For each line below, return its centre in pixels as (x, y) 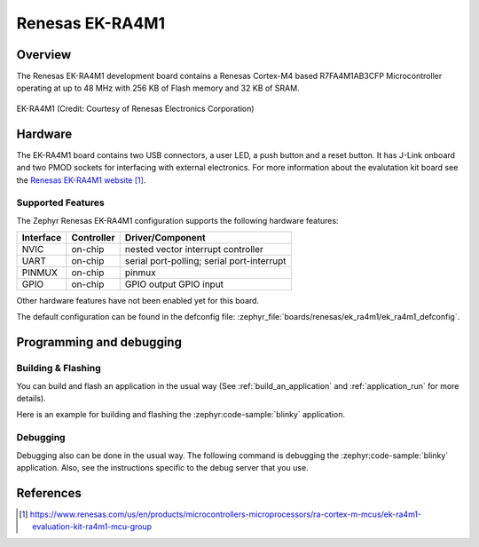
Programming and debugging (99, 342)
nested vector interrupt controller (194, 250)
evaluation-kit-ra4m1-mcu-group (92, 527)
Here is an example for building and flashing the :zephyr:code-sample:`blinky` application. (181, 415)
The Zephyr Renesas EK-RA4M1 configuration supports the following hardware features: (177, 220)
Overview (44, 55)
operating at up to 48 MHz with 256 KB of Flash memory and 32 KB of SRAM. (158, 88)
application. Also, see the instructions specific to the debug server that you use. (163, 467)
